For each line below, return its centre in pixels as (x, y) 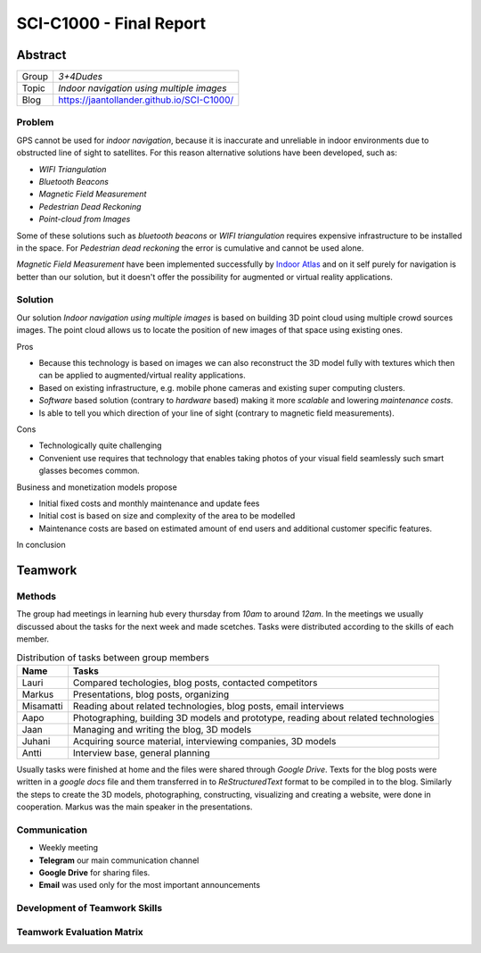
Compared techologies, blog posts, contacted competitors (195, 683)
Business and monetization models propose (97, 487)
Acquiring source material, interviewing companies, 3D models (204, 741)
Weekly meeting (68, 848)
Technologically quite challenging (100, 445)
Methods (37, 596)
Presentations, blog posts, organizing (151, 694)
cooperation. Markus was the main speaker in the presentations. (135, 807)
